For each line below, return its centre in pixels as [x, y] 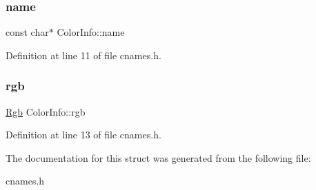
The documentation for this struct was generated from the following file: [158, 157]
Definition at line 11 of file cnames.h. [83, 55]
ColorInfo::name [91, 32]
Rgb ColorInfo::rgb [46, 111]
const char [27, 32]
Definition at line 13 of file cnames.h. [83, 135]
